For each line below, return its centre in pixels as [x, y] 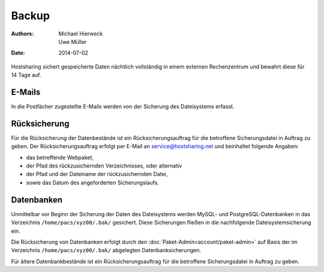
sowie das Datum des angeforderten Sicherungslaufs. [92, 183]
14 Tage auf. [26, 75]
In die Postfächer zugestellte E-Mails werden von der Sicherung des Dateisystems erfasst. [123, 107]
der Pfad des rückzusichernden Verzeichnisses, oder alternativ [104, 166]
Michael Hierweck [81, 34]
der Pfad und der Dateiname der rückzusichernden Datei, [97, 174]
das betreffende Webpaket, [60, 157]
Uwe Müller [73, 41]
